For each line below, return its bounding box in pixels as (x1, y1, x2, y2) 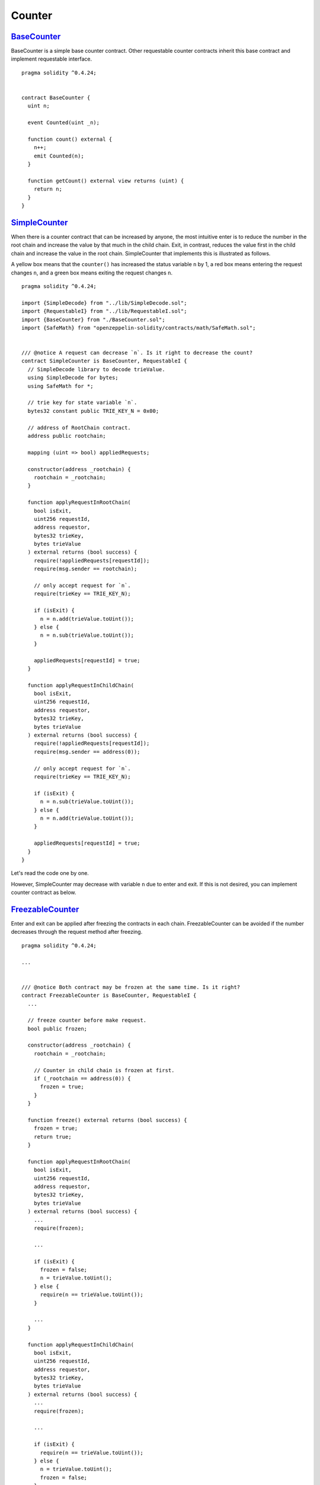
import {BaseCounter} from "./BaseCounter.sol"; (21, 316, 165, 323)
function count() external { (27, 135, 113, 143)
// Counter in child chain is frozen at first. (33, 1067, 175, 1073)
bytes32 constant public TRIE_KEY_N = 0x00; (27, 407, 159, 414)
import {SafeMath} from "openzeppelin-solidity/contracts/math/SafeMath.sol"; (21, 324, 256, 331)
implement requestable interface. (11, 55, 92, 62)
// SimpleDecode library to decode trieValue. (27, 366, 165, 372)
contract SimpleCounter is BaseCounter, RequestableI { (21, 358, 187, 365)
